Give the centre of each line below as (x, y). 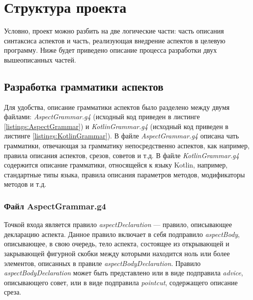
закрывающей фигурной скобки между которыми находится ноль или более (117, 253)
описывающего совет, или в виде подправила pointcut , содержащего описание (121, 282)
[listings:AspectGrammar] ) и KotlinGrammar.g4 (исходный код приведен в (116, 126)
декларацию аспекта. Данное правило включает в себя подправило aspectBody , (122, 234)
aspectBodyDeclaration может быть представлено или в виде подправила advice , (124, 273)
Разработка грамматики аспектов (84, 86)
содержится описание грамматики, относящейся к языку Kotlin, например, (116, 165)
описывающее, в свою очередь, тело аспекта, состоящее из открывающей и (117, 244)
